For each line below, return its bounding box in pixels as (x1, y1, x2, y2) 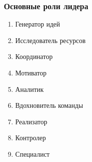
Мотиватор (15, 68, 47, 77)
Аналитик (15, 84, 44, 94)
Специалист (15, 148, 50, 159)
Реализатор (15, 116, 47, 126)
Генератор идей (15, 19, 60, 29)
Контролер (15, 133, 46, 143)
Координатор (15, 51, 53, 61)
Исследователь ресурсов (15, 35, 86, 45)
